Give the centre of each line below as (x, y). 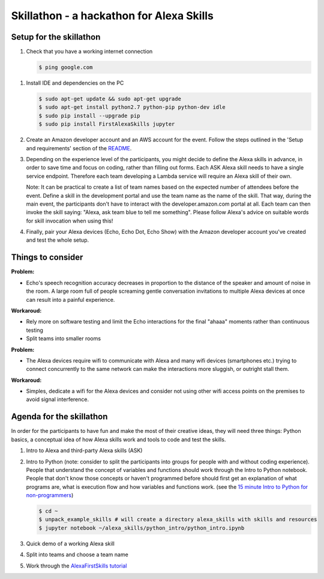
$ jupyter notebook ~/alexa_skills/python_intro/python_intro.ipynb (142, 528)
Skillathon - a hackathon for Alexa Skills (112, 16)
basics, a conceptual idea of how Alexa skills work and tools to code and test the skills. (118, 440)
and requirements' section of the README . (79, 148)
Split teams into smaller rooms (64, 339)
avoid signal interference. (58, 399)
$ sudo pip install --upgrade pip (89, 115)
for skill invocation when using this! (70, 221)
